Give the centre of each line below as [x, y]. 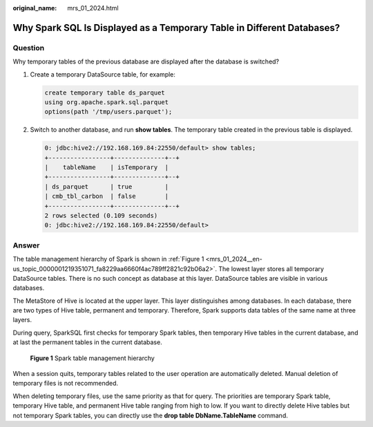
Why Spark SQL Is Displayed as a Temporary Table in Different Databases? [176, 28]
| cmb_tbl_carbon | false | [107, 196]
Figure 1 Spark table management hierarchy [92, 358]
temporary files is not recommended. [66, 384]
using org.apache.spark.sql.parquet [107, 102]
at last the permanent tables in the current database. [87, 342]
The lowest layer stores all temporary [271, 268]
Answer [26, 245]
